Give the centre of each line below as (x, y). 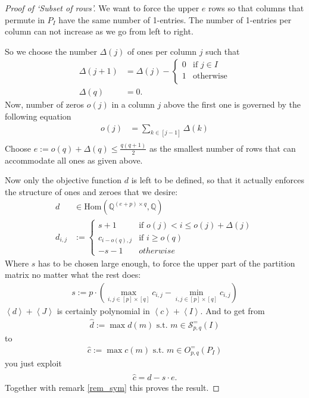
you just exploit (33, 363)
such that (223, 51)
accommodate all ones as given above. (74, 160)
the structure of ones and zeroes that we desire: (91, 191)
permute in (25, 19)
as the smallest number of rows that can (222, 148)
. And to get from (232, 310)
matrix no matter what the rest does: (73, 275)
